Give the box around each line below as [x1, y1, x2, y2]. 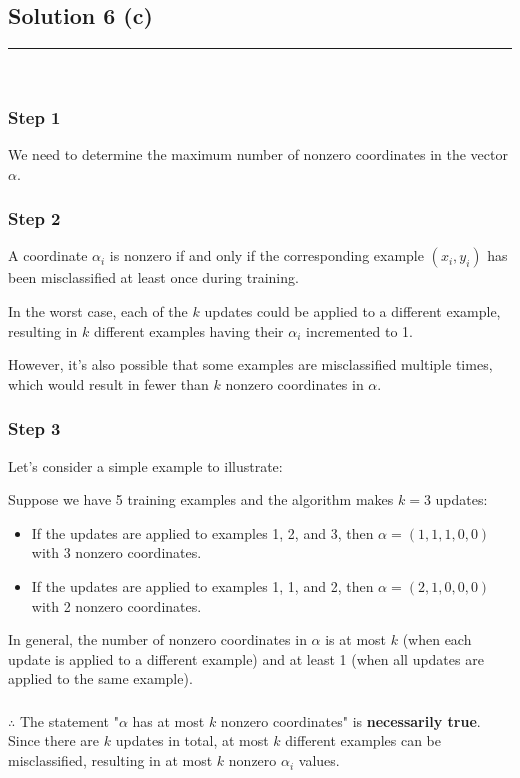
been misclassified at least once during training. [8, 267, 299, 288]
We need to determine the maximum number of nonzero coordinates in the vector [8, 144, 508, 165]
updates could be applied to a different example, [204, 301, 501, 322]
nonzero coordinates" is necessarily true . [220, 710, 481, 731]
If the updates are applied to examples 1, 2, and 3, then [31, 522, 374, 543]
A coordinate [8, 245, 88, 266]
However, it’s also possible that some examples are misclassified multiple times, [8, 354, 493, 375]
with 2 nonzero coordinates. [31, 595, 202, 616]
